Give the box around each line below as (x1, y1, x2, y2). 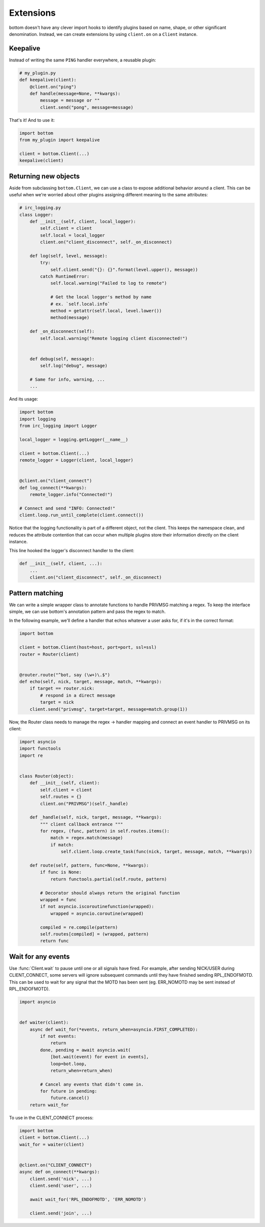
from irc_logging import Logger (19, 423, 98, 429)
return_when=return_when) (50, 1067, 113, 1073)
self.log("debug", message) (40, 363, 108, 369)
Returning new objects (9, 172, 80, 180)
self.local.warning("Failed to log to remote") (50, 280, 167, 286)
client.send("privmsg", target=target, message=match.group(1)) (29, 706, 188, 712)
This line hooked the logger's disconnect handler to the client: (9, 548, 134, 554)
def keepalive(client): (19, 77, 77, 83)
